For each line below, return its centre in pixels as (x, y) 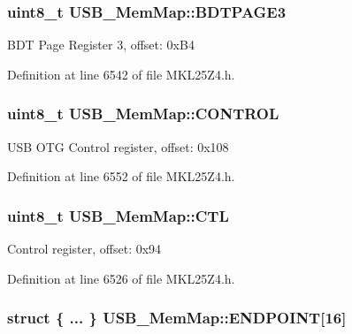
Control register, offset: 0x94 (84, 249)
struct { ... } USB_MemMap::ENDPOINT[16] (177, 318)
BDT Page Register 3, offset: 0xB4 (101, 45)
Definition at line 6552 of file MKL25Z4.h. (121, 176)
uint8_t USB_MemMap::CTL (118, 215)
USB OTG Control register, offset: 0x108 (118, 146)
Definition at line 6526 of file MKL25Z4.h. (121, 278)
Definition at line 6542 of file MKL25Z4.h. (121, 74)
